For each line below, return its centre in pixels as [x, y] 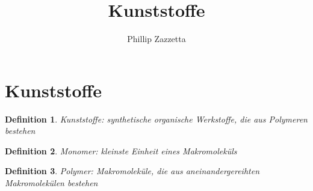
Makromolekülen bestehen [51, 183]
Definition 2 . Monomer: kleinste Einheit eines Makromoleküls [121, 150]
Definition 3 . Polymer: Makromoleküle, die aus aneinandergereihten [132, 171]
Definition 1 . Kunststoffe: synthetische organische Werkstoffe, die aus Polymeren [156, 119]
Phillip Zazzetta [156, 39]
